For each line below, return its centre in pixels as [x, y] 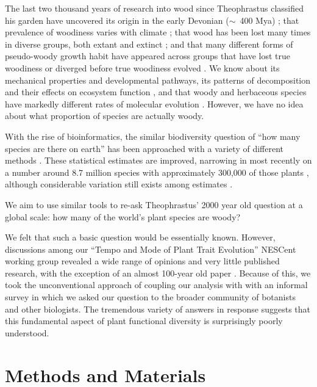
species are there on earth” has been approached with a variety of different [144, 148]
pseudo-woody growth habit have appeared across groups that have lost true [148, 56]
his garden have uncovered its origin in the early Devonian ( [117, 20]
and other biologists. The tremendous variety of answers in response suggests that [158, 309]
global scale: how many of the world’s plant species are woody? [123, 216]
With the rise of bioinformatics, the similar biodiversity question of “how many [153, 136]
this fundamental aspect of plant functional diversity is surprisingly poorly [144, 321]
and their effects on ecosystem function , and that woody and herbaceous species [156, 92]
